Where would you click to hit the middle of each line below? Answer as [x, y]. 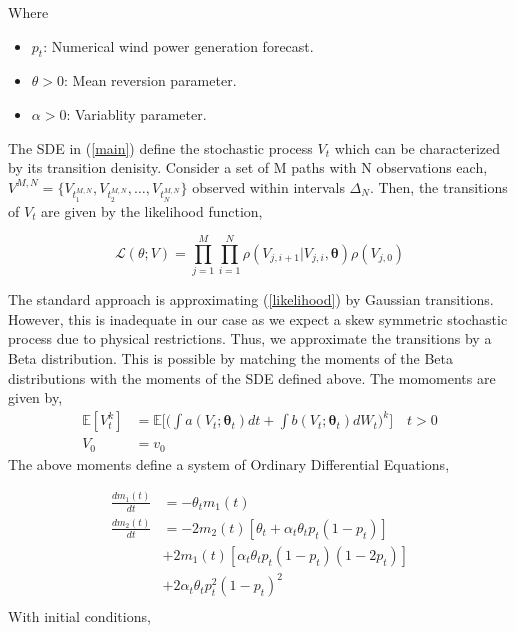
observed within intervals [268, 186]
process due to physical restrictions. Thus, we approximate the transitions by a [250, 338]
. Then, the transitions [438, 186]
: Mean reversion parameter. [150, 80]
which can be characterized [417, 147]
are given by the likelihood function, [152, 210]
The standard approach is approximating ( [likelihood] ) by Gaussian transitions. [251, 299]
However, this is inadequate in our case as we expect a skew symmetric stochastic [258, 318]
